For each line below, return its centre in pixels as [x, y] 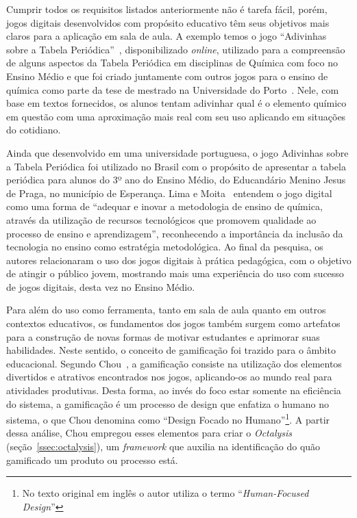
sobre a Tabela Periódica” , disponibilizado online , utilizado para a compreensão [176, 49]
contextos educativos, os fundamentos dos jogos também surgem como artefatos [173, 323]
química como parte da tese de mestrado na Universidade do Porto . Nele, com [173, 89]
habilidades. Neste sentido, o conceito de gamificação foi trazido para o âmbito [171, 350]
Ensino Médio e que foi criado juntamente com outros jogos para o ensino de [167, 76]
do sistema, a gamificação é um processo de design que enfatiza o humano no [168, 403]
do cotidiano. [34, 130]
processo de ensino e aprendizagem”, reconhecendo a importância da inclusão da [175, 233]
